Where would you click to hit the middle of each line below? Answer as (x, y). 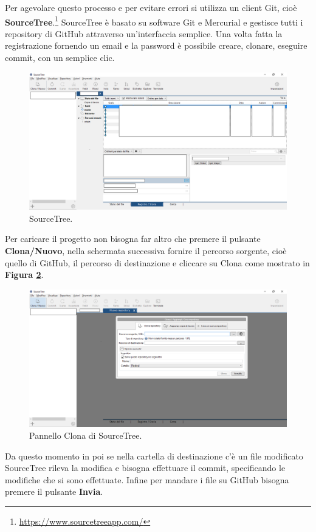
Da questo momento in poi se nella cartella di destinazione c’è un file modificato (154, 456)
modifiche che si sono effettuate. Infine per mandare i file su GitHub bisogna (147, 479)
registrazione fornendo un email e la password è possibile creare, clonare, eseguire (156, 45)
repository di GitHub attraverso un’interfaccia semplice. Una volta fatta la (144, 33)
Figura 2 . (24, 275)
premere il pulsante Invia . (54, 491)
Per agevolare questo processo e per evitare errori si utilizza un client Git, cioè (151, 7)
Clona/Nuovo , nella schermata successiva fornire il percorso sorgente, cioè (146, 251)
